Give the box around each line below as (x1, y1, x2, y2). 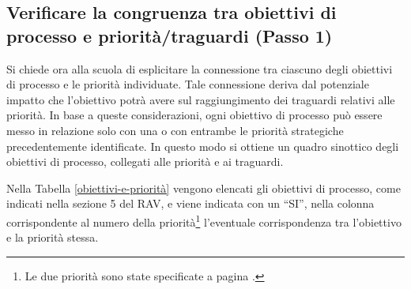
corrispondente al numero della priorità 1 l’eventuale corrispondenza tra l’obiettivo (6, 211, 402, 230)
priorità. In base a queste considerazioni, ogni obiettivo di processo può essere (6, 107, 383, 123)
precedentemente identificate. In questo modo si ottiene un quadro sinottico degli (6, 137, 399, 154)
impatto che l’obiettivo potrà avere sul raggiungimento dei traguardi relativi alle (6, 91, 395, 107)
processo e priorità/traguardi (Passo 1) (6, 23, 333, 47)
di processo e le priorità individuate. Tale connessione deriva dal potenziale (6, 76, 369, 92)
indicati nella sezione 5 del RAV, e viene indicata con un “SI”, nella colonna (6, 195, 375, 212)
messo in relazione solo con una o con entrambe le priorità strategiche (6, 122, 344, 138)
